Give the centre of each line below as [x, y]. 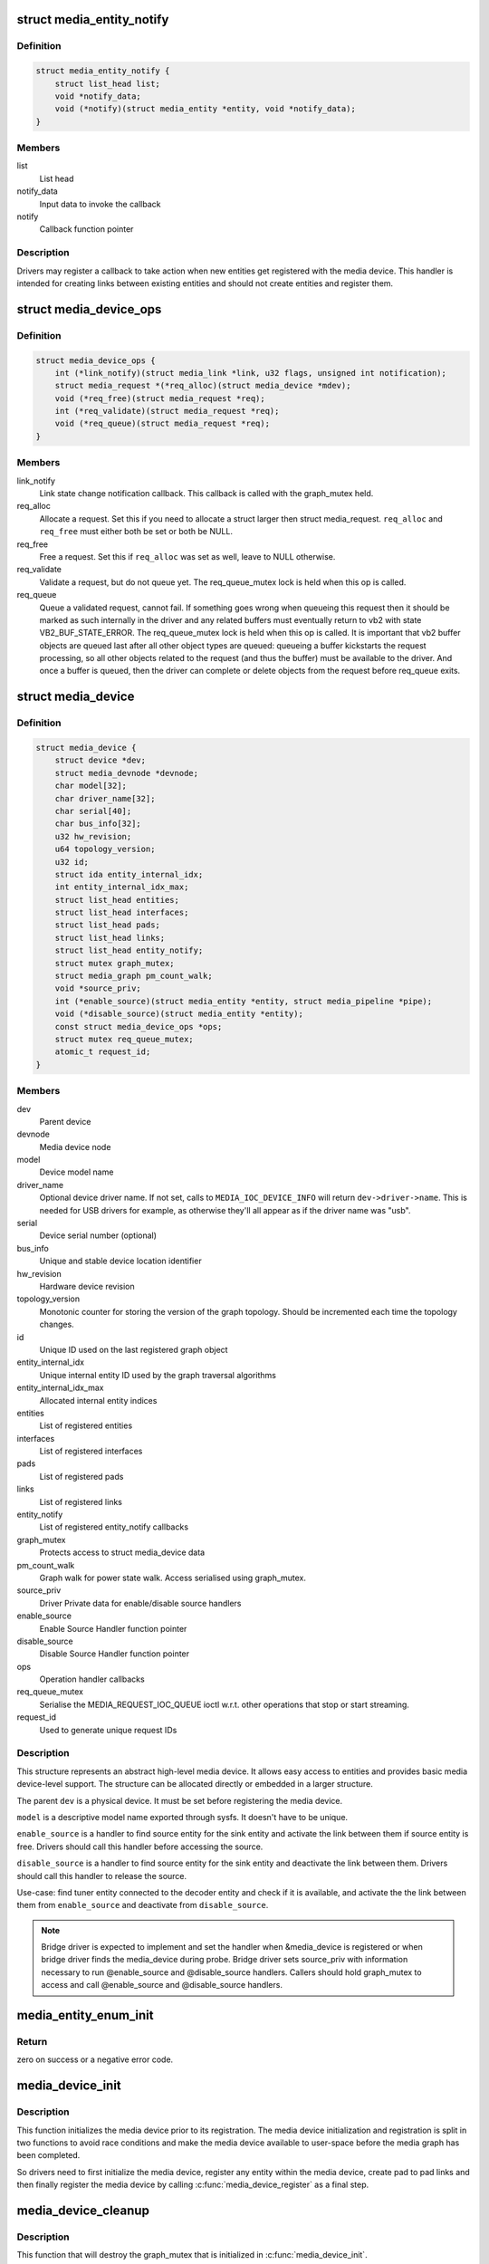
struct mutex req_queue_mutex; [124, 1039]
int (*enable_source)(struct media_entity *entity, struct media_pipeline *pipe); [244, 1001]
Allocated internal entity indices [98, 1400]
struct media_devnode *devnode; [127, 773]
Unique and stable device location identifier [121, 1261]
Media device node [75, 1146]
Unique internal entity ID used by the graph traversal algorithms [158, 1375]
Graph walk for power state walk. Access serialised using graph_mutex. [173, 1578]
